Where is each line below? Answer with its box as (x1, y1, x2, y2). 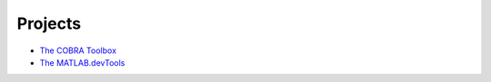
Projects (16, 14, 82, 33)
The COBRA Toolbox (39, 45, 117, 56)
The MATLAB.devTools (39, 57, 125, 68)
